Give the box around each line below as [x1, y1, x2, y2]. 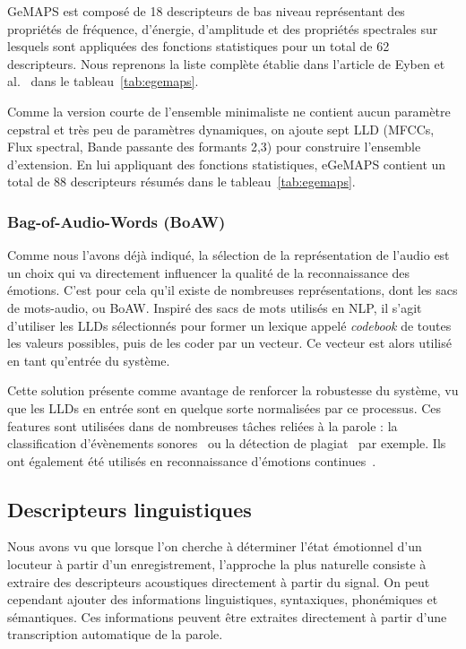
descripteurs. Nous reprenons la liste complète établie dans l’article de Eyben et [7, 54, 445, 73]
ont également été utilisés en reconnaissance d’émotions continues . [7, 451, 376, 470]
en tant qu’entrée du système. [7, 350, 170, 369]
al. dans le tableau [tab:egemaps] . [7, 72, 199, 91]
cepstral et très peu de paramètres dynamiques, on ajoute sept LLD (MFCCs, [7, 119, 435, 138]
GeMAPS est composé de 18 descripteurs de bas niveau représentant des [7, 2, 405, 20]
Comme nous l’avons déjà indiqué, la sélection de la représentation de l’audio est [7, 246, 450, 264]
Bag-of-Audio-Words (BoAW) [7, 210, 226, 232]
